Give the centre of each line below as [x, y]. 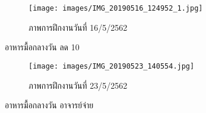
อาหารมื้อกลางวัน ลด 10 [42, 47]
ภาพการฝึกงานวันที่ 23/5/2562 [78, 85]
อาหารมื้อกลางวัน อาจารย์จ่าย [49, 105]
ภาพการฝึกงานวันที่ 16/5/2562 [78, 27]
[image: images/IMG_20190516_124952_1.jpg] [116, 8]
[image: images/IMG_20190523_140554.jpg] [112, 66]
